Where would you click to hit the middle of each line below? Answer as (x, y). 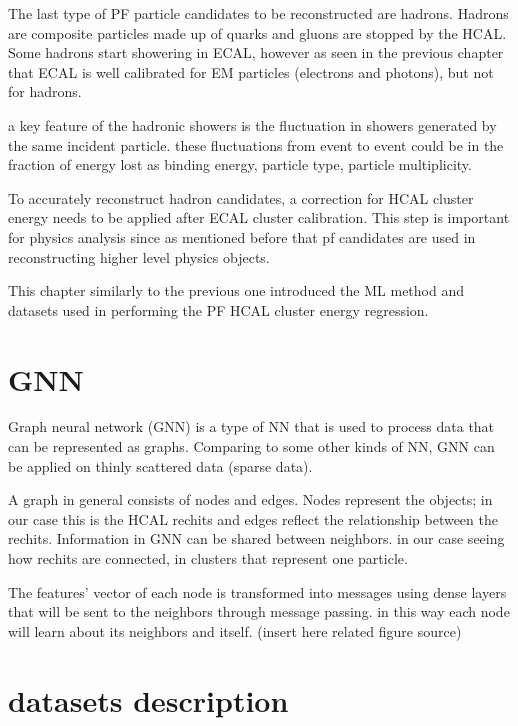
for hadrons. (45, 91)
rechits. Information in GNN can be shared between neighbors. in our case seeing (256, 538)
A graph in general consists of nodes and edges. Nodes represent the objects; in (250, 499)
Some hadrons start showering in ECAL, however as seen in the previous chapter (256, 52)
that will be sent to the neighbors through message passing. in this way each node (259, 611)
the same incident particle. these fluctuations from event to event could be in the (256, 144)
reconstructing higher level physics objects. (139, 256)
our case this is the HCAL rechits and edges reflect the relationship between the (253, 518)
